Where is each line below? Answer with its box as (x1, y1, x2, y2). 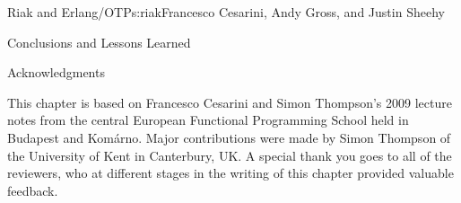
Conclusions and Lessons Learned (7, 32, 191, 51)
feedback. (7, 181, 58, 199)
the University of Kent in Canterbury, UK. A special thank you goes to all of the (7, 146, 452, 164)
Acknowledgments (7, 63, 105, 82)
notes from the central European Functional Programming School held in (7, 110, 409, 129)
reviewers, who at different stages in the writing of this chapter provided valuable (7, 163, 454, 182)
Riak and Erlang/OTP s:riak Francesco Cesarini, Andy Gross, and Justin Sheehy (7, 3, 445, 21)
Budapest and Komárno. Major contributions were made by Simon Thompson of (7, 128, 451, 146)
